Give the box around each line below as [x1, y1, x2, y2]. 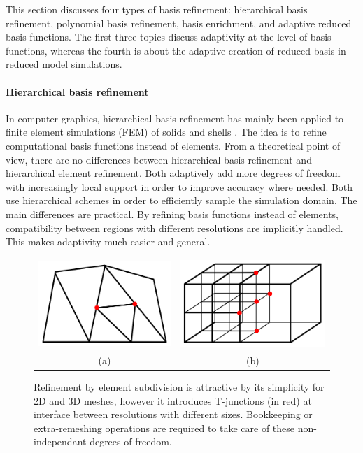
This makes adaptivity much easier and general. [6, 234, 211, 249]
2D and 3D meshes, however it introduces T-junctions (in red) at [34, 393, 312, 408]
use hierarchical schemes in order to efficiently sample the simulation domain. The [6, 193, 357, 208]
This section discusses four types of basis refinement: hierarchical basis [6, 2, 308, 16]
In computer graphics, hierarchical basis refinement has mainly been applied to [6, 110, 344, 125]
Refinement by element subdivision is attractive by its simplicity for [34, 379, 325, 394]
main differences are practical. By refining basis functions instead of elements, [6, 206, 339, 221]
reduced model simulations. [6, 57, 122, 71]
